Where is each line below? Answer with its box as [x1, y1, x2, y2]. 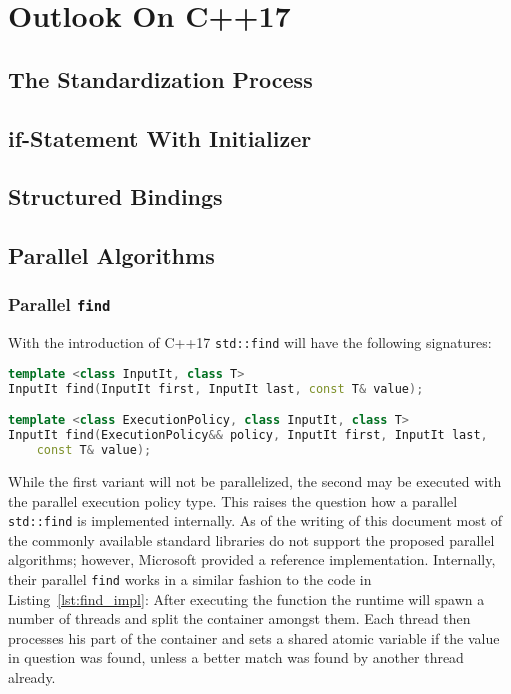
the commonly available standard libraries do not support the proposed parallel [8, 529, 495, 550]
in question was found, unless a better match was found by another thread [8, 647, 464, 668]
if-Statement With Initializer [8, 122, 312, 153]
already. [8, 667, 56, 688]
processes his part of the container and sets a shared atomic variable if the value [8, 627, 500, 648]
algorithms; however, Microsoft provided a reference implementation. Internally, [8, 549, 496, 570]
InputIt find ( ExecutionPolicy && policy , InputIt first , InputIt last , [8, 428, 488, 443]
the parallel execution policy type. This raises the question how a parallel [8, 490, 458, 511]
